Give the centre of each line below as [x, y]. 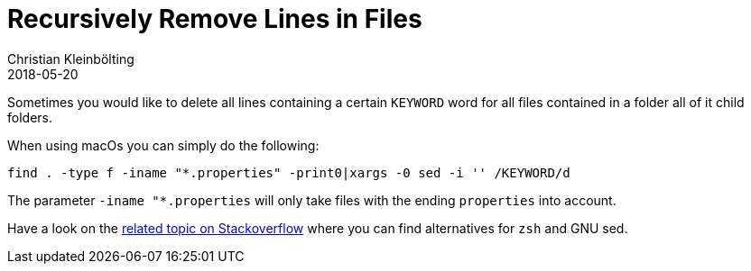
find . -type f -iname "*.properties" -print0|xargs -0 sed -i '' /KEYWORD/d [289, 172]
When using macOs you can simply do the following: [163, 145]
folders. [30, 117]
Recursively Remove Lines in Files [215, 19]
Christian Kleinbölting [71, 59]
